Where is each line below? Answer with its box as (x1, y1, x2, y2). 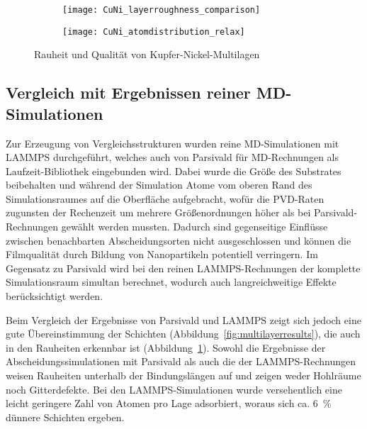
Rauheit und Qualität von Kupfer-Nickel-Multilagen (34, 47, 260, 62)
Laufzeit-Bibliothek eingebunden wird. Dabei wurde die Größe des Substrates (6, 163, 341, 178)
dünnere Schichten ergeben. (6, 409, 125, 424)
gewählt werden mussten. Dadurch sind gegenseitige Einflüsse (61, 219, 328, 234)
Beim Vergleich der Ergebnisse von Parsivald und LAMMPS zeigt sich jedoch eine (6, 312, 361, 327)
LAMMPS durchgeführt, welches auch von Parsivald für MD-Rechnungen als (6, 150, 339, 165)
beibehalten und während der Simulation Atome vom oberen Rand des (6, 177, 312, 192)
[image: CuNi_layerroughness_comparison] (62, 5, 261, 15)
